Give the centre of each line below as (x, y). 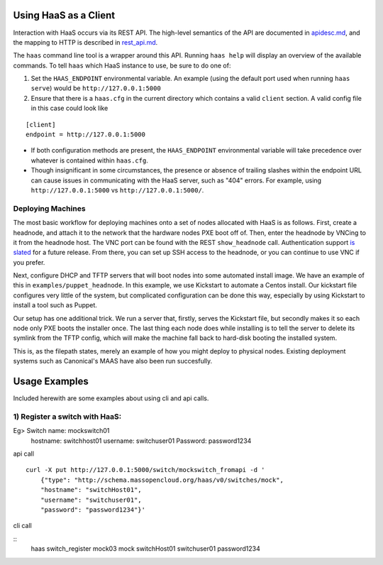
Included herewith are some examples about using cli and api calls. (111, 398)
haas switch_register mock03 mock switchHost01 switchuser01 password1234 (145, 549)
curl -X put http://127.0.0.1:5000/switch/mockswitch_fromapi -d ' (145, 470)
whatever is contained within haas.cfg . (89, 160)
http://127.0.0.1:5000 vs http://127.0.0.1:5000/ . (117, 190)
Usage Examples (51, 382)
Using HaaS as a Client (64, 15)
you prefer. (29, 262)
